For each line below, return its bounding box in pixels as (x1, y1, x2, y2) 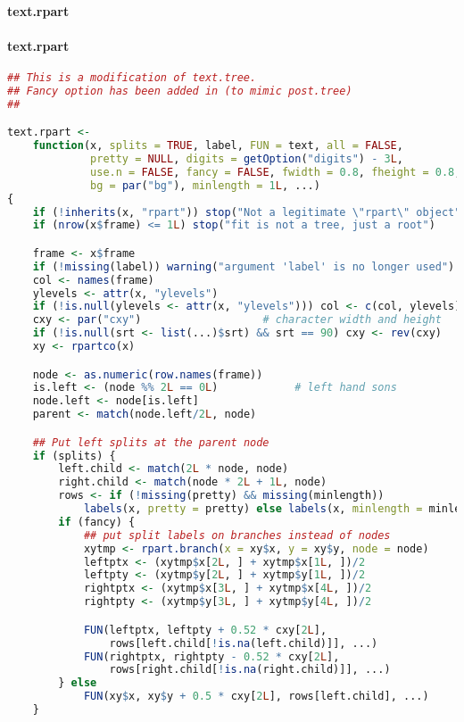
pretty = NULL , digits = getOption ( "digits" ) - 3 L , (90, 153, 404, 166)
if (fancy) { (58, 515, 136, 528)
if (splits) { (32, 449, 116, 462)
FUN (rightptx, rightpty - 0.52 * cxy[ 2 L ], (83, 650, 340, 663)
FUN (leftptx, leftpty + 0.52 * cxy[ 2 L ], (83, 623, 327, 636)
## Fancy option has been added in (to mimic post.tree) (7, 84, 352, 97)
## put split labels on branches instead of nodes (83, 528, 391, 542)
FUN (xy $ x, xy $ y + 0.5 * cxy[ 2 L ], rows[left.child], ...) (83, 690, 429, 703)
